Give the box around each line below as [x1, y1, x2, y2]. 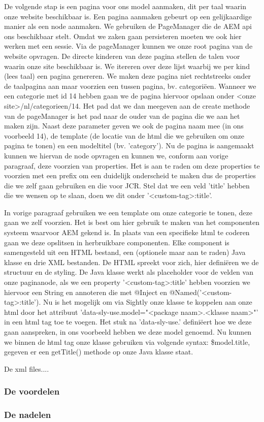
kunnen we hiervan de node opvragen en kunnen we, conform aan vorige [4, 150, 228, 160]
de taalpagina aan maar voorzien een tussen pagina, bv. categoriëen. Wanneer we [4, 80, 256, 91]
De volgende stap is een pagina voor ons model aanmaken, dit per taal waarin [4, 1, 246, 11]
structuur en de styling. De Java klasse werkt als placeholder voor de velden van [4, 267, 253, 277]
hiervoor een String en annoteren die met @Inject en [4, 286, 167, 297]
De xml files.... [4, 363, 49, 374]
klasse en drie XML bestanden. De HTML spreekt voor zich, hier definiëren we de [4, 256, 259, 267]
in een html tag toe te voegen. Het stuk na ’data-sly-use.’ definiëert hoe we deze [4, 316, 252, 327]
